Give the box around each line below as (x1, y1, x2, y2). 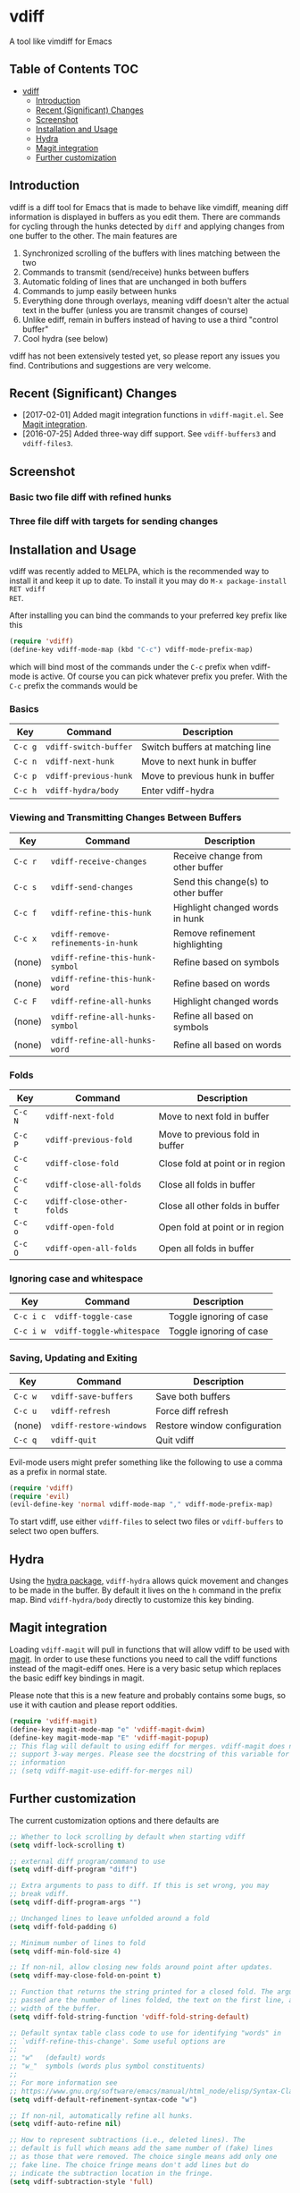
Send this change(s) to (172, 875, 270, 887)
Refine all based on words (172, 1038, 282, 1051)
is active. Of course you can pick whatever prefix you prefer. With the (32, 671, 287, 682)
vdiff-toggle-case (54, 1312, 133, 1322)
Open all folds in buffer (158, 1242, 254, 1255)
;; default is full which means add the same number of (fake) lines (9, 2144, 274, 2153)
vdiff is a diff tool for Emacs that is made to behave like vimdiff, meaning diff (9, 201, 288, 212)
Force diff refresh (155, 1404, 229, 1417)
